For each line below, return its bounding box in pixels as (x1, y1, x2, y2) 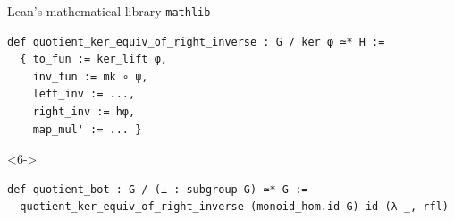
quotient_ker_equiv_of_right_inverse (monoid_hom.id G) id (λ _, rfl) (20, 200, 449, 214)
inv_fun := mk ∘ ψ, (32, 70, 148, 83)
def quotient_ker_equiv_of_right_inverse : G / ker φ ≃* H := (7, 35, 385, 48)
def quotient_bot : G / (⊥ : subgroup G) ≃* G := (7, 182, 308, 196)
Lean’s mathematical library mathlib (7, 2, 211, 20)
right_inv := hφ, (32, 106, 136, 119)
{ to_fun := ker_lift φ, (20, 53, 167, 66)
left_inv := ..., (32, 88, 136, 101)
